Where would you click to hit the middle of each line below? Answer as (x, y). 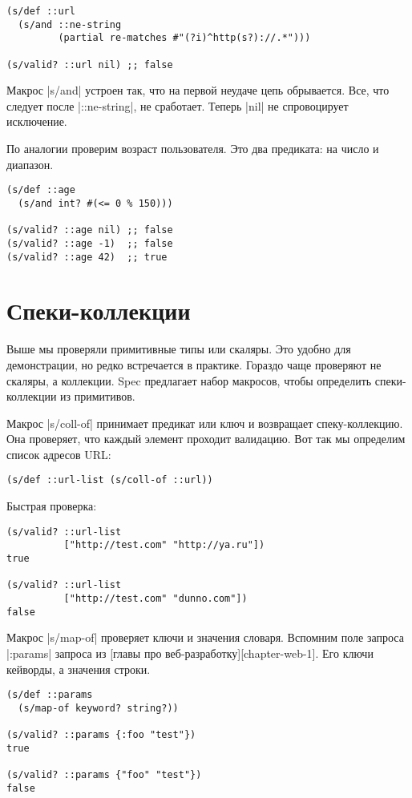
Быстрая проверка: (52, 506)
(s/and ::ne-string (70, 24)
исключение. (37, 121)
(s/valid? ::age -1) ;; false (90, 243)
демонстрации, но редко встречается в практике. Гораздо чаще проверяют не (194, 364)
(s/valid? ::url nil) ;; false (90, 64)
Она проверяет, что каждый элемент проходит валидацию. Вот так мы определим (206, 439)
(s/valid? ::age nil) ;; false (90, 230)
